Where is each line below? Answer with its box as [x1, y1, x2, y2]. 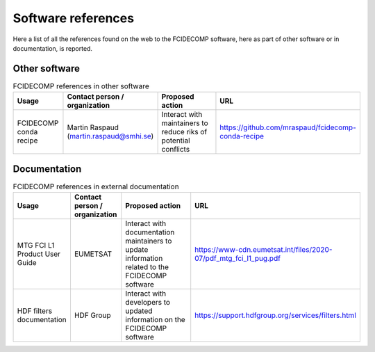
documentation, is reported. [12, 44, 93, 52]
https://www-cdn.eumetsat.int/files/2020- [194, 245, 333, 255]
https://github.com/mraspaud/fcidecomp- [219, 122, 357, 132]
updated [125, 306, 153, 316]
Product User [17, 249, 61, 259]
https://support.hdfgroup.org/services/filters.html [194, 310, 357, 320]
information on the [125, 315, 185, 325]
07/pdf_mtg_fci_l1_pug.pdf [194, 254, 281, 264]
